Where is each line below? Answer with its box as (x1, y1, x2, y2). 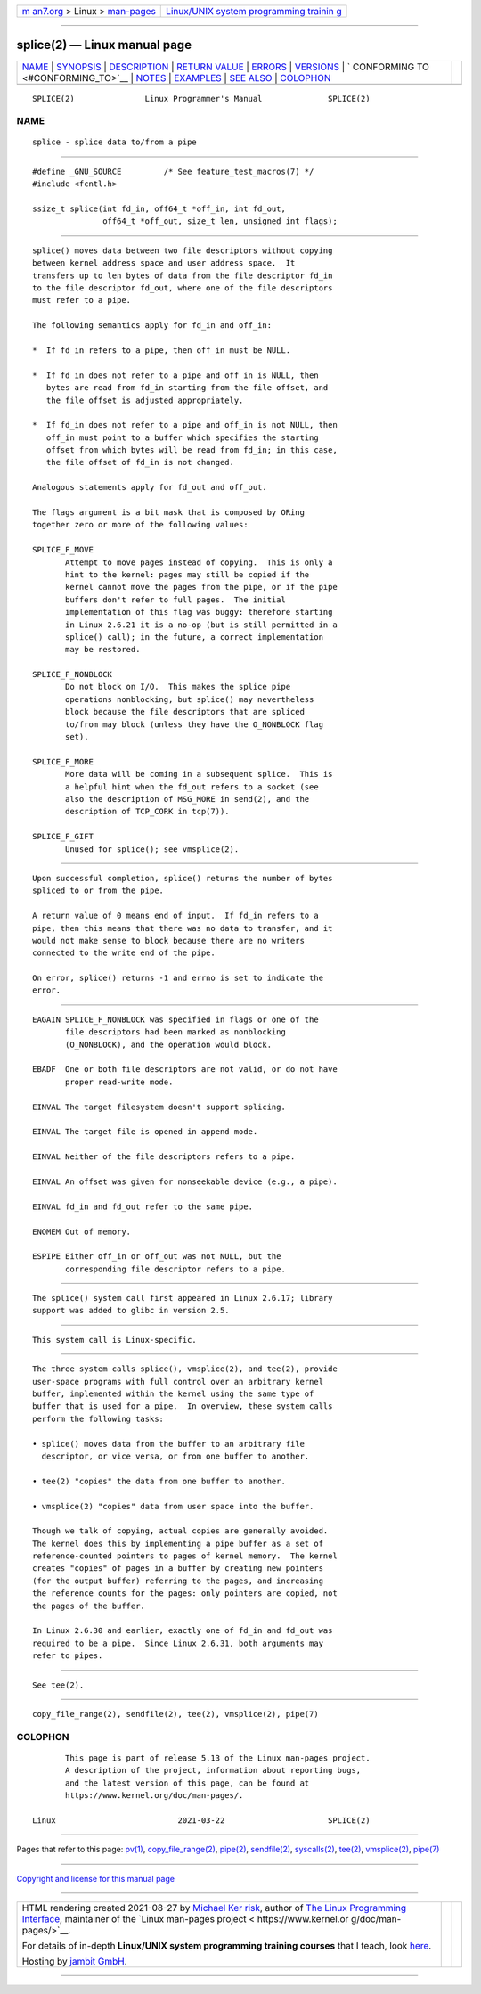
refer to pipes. (32, 1651, 103, 1661)
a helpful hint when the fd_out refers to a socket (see (65, 781, 320, 792)
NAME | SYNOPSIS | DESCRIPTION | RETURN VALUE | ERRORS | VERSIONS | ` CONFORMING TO (21, 61, 429, 73)
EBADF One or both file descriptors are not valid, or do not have (32, 1065, 338, 1075)
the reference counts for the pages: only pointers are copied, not (32, 1589, 338, 1598)
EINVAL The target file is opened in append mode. (32, 1127, 258, 1137)
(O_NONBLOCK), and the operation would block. (65, 1039, 272, 1050)
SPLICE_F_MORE (32, 756, 94, 766)
